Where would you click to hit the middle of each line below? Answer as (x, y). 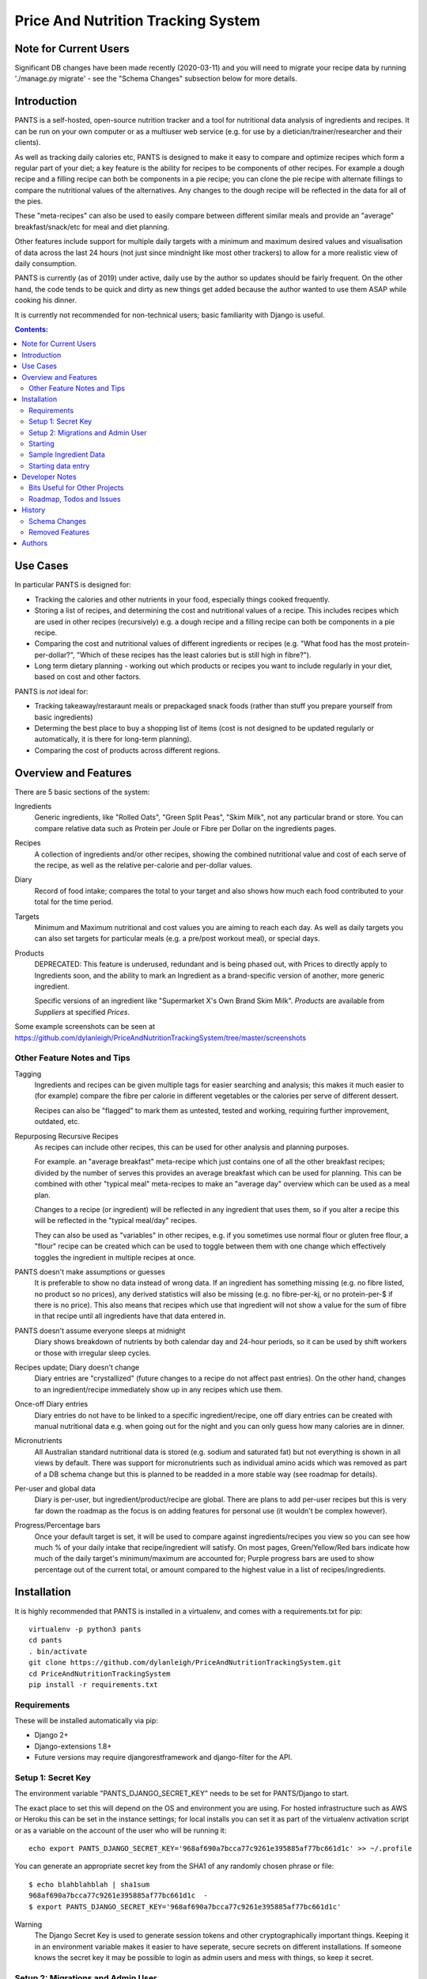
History (34, 510)
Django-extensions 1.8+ (73, 1746)
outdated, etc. (57, 1122)
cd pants (45, 1640)
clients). (28, 142)
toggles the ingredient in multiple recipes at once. (115, 1257)
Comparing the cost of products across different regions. (127, 750)
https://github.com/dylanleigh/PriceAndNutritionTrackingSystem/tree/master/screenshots (161, 1038)
